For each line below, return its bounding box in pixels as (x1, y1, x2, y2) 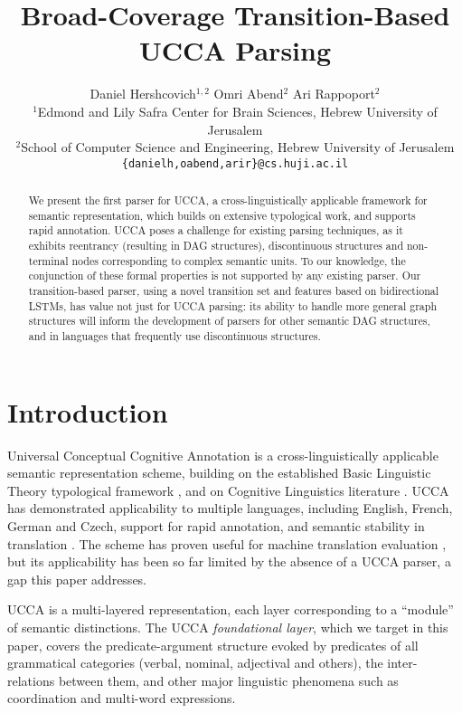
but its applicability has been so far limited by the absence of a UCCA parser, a (7, 552, 451, 571)
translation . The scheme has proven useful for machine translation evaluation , (7, 534, 447, 553)
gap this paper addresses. (7, 569, 146, 588)
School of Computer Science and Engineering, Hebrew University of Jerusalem (21, 138, 455, 157)
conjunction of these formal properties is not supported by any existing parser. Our (28, 268, 421, 283)
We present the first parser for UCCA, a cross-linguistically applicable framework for (28, 193, 428, 208)
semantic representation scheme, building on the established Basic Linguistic (7, 463, 431, 482)
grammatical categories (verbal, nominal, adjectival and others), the (7, 653, 383, 672)
